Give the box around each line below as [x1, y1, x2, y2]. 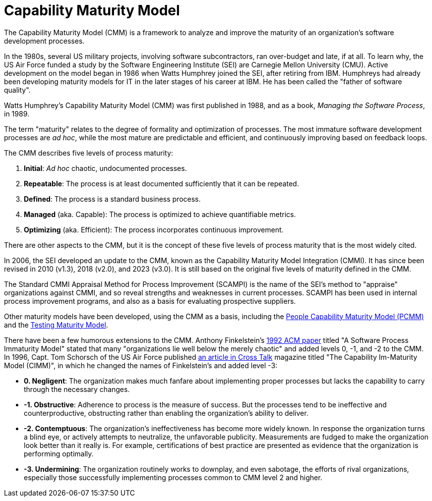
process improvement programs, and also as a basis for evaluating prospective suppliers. [4, 296, 296, 305]
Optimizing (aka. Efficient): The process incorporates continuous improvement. [24, 225, 284, 234]
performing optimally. [24, 449, 94, 458]
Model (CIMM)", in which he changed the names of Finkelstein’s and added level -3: [4, 361, 278, 370]
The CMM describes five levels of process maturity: [4, 148, 173, 157]
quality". [4, 85, 31, 94]
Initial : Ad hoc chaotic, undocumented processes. [24, 164, 187, 172]
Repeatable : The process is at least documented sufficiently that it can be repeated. [24, 179, 299, 188]
